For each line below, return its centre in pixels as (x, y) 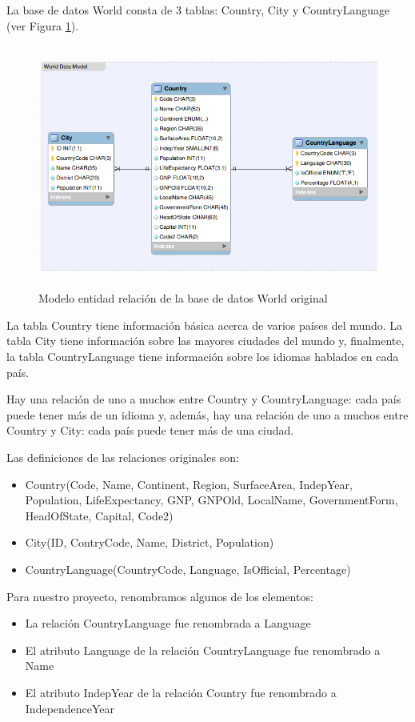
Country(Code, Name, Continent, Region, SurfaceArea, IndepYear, (189, 484)
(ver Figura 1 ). (43, 25)
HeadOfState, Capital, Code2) (99, 515)
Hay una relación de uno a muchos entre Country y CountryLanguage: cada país (204, 399)
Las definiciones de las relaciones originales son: (123, 457)
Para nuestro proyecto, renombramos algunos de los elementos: (160, 596)
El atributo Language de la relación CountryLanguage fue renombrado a (203, 650)
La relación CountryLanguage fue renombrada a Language (168, 623)
